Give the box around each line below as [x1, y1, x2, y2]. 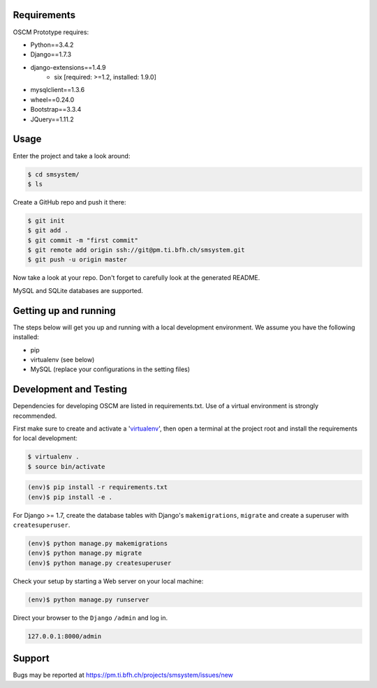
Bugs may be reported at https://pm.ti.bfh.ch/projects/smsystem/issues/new [13, 671, 234, 680]
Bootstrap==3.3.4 [30, 105, 82, 114]
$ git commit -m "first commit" [27, 236, 139, 244]
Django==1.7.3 [30, 50, 72, 59]
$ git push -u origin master [27, 255, 128, 264]
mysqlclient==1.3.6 [30, 86, 85, 94]
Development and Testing [13, 384, 128, 396]
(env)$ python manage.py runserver [27, 595, 149, 604]
